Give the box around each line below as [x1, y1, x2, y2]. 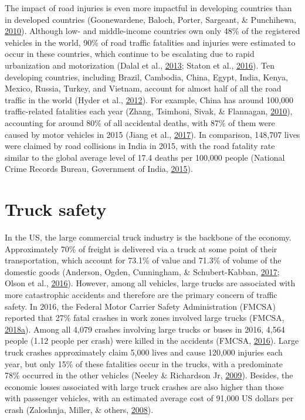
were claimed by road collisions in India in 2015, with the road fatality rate [5, 140, 275, 152]
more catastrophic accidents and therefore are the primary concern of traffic [5, 289, 277, 300]
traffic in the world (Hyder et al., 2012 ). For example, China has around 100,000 [5, 93, 294, 106]
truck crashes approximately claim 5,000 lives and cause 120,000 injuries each [5, 346, 283, 358]
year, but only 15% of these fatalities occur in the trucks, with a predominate [5, 357, 283, 370]
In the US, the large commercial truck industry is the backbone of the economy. [5, 231, 292, 243]
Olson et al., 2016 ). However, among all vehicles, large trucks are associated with [5, 277, 296, 289]
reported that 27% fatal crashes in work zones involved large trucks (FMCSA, [5, 311, 284, 324]
